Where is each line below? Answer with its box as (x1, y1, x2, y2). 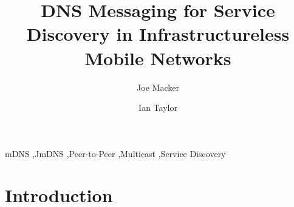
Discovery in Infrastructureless (26, 21, 290, 46)
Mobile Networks (84, 45, 231, 70)
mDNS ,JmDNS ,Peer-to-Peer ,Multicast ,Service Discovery (5, 147, 226, 160)
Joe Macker (137, 80, 179, 93)
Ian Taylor (138, 101, 177, 114)
